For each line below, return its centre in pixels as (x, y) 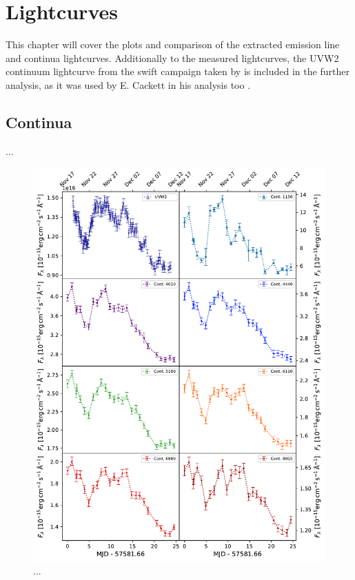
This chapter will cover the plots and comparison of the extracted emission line (173, 44)
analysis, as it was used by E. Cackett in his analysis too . (128, 84)
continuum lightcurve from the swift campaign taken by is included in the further (177, 71)
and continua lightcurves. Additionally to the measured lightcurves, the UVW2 (172, 58)
